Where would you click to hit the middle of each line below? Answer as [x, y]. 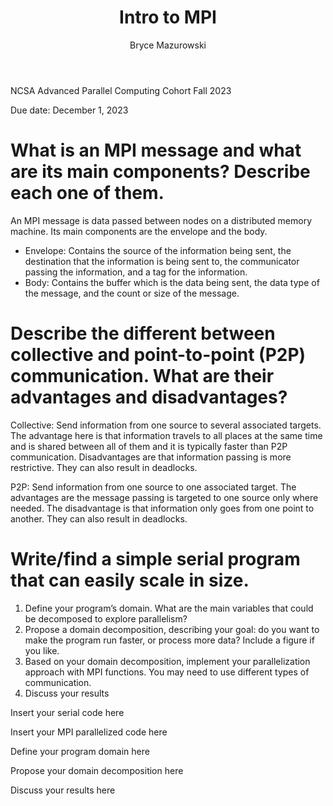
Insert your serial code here [67, 712]
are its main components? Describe [160, 172]
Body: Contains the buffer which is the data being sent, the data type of [172, 282]
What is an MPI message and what [156, 150]
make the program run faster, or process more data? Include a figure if [169, 640]
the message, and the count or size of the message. [132, 293]
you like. [42, 650]
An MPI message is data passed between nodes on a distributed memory [161, 220]
